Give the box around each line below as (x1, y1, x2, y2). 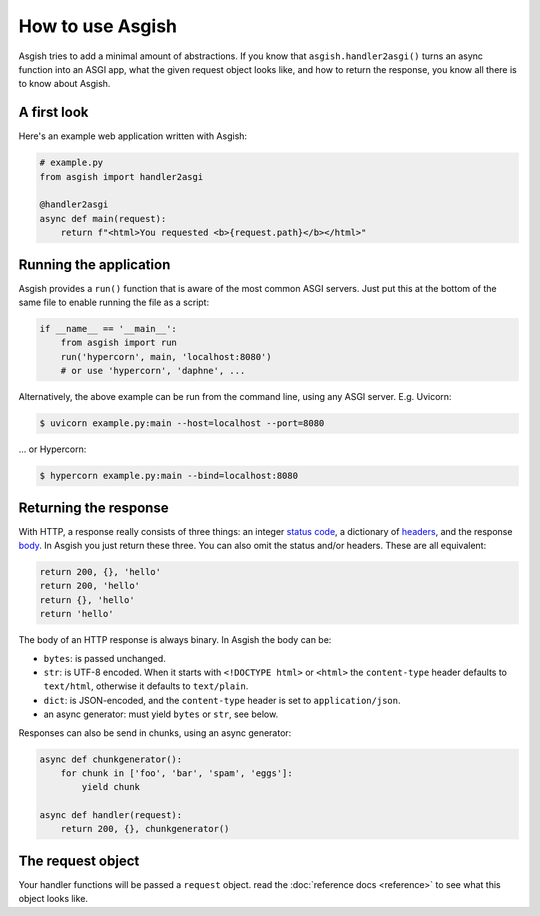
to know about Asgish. (18, 78, 111, 90)
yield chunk (81, 781, 140, 793)
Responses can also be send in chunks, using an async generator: (18, 726, 292, 739)
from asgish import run (60, 337, 177, 349)
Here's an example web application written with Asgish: (18, 130, 248, 142)
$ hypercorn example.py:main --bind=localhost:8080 (39, 470, 299, 482)
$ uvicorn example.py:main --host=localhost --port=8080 (39, 418, 325, 429)
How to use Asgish (18, 15, 178, 37)
